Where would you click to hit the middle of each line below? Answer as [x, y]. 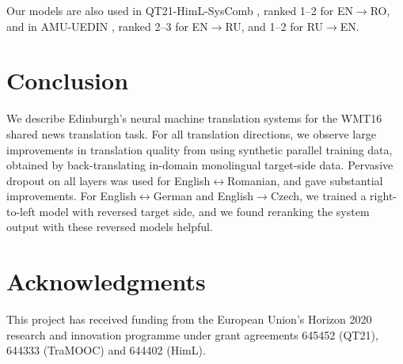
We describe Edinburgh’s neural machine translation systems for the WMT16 [194, 118]
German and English [203, 196]
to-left [21, 211]
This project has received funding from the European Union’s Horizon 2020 [189, 319]
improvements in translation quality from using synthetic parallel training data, [200, 149]
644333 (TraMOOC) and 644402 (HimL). [106, 350]
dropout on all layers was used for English [108, 180]
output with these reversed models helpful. [110, 227]
